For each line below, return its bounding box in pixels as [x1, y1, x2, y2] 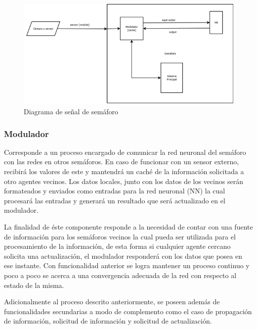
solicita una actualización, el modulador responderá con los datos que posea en [4, 250, 242, 261]
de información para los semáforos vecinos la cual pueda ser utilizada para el [4, 231, 236, 241]
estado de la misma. [4, 280, 64, 290]
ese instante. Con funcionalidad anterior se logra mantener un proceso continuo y [4, 260, 250, 271]
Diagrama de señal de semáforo [24, 106, 118, 117]
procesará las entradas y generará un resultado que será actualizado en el [4, 195, 225, 205]
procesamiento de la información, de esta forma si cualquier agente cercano [4, 241, 231, 251]
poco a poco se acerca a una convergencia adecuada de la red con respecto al [4, 270, 237, 281]
